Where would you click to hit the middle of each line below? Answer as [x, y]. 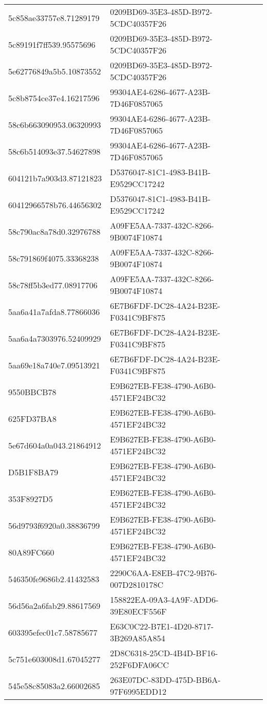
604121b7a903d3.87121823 [55, 178]
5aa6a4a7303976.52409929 [55, 338]
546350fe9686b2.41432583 [54, 579]
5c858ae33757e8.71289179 [54, 17]
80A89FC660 [31, 552]
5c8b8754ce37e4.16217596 [54, 98]
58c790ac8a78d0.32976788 [54, 231]
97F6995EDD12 [138, 691]
